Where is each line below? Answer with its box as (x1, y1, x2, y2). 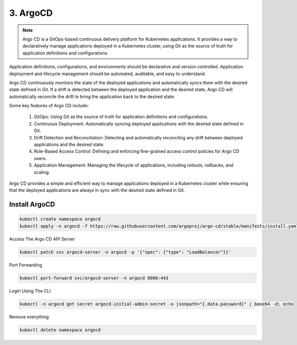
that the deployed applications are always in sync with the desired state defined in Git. (9, 187, 185, 193)
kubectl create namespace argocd (19, 216, 101, 222)
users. (34, 155, 47, 161)
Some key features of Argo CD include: (9, 103, 89, 109)
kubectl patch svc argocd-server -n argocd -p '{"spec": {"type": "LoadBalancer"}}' (19, 249, 231, 255)
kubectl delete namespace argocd (19, 327, 101, 333)
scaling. (34, 169, 50, 175)
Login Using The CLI (9, 288, 51, 294)
